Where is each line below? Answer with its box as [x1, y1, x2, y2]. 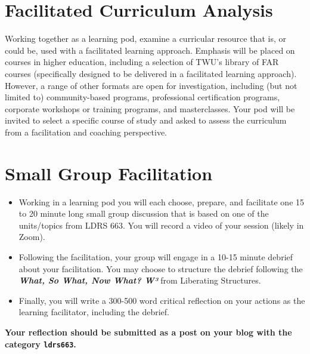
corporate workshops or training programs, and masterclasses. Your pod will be [5, 102, 295, 115]
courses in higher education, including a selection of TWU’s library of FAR [5, 56, 279, 68]
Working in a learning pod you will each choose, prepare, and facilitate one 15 [18, 195, 305, 208]
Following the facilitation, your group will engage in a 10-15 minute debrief [18, 250, 293, 263]
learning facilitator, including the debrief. [18, 306, 169, 318]
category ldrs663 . [5, 337, 76, 350]
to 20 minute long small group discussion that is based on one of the [18, 207, 269, 220]
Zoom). [18, 230, 45, 243]
